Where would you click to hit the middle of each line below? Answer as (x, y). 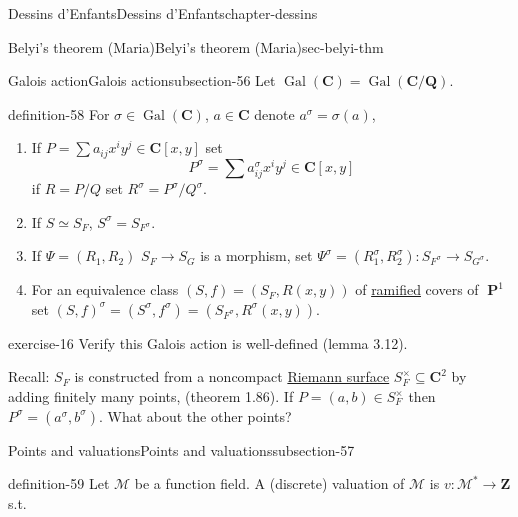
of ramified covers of (417, 289)
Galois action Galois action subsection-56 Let (142, 80)
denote (274, 113)
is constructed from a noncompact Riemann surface (232, 376)
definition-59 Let (59, 483)
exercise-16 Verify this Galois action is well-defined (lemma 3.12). (208, 342)
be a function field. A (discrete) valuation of (269, 483)
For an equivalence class (105, 289)
